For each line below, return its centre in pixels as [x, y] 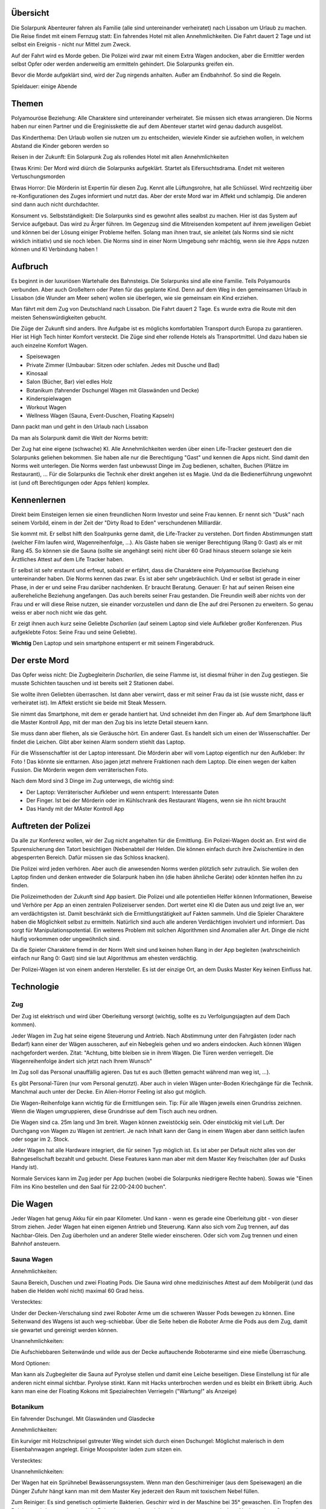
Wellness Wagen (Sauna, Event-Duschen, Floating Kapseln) [101, 416]
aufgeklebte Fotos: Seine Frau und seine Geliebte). [74, 632]
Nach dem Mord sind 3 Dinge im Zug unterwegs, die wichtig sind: [93, 781]
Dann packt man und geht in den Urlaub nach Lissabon [80, 427]
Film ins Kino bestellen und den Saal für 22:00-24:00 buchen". [89, 1187]
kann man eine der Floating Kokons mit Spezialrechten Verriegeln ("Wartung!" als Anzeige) [124, 1391]
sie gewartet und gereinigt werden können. [65, 1330]
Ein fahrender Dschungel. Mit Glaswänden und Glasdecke [83, 1419]
